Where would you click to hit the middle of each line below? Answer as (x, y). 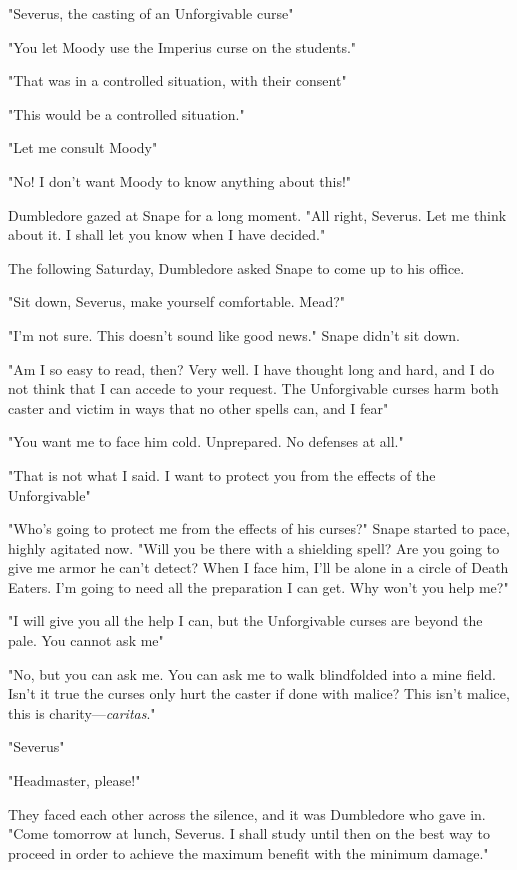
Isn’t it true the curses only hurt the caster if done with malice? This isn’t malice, (259, 693)
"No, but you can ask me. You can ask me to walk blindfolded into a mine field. (252, 673)
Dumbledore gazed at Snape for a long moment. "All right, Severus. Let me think (257, 214)
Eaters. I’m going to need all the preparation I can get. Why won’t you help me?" (258, 586)
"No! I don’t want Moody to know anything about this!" (180, 180)
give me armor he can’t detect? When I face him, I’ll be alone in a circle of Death (258, 567)
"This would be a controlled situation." (126, 113)
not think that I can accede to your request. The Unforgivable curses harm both (253, 388)
